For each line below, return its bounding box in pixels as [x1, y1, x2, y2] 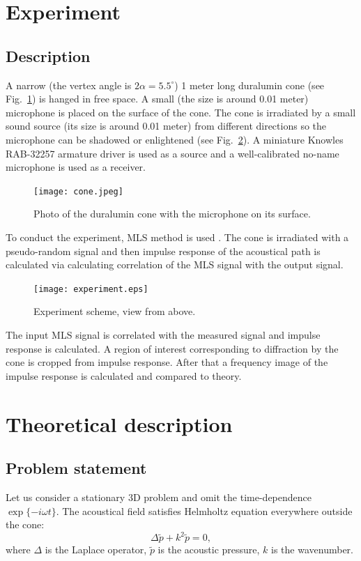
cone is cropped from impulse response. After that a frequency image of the [6, 355, 328, 369]
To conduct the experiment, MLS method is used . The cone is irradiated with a [6, 229, 349, 244]
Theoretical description [6, 409, 233, 438]
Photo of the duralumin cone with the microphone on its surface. [33, 206, 311, 221]
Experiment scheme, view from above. [33, 304, 196, 318]
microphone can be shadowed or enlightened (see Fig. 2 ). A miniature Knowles [6, 132, 344, 146]
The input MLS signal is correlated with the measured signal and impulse [6, 328, 321, 342]
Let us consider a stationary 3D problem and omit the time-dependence [6, 489, 312, 504]
